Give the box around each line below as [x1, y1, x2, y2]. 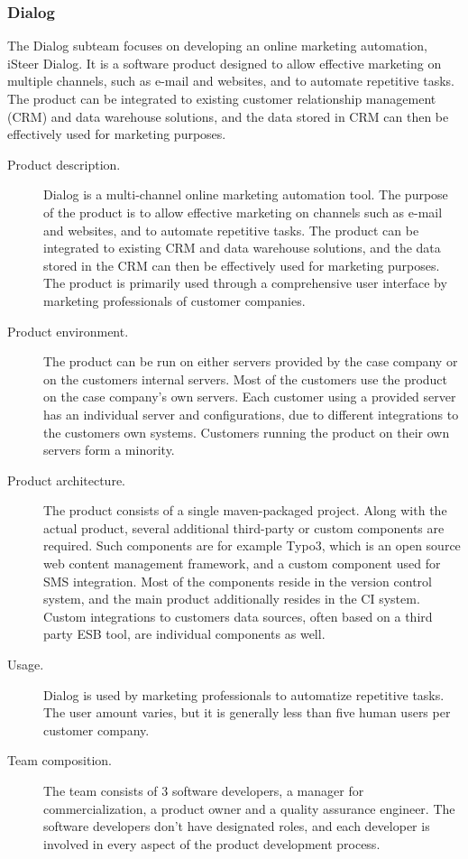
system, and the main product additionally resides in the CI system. [43, 589, 420, 608]
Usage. [7, 655, 44, 674]
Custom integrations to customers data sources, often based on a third [43, 606, 433, 625]
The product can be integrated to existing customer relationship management [7, 89, 436, 107]
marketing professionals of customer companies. [43, 291, 306, 309]
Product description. [7, 154, 121, 173]
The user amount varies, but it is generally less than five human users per [43, 703, 451, 722]
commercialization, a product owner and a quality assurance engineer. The [43, 799, 455, 817]
